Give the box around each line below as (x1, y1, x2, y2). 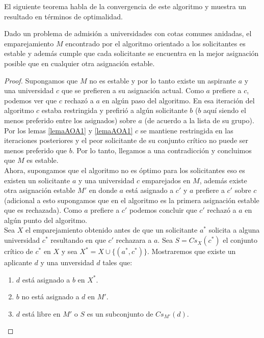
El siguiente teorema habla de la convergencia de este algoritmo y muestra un (4, 1, 246, 11)
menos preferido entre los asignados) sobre (4, 115, 136, 125)
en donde (89, 185, 117, 195)
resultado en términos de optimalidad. (4, 11, 123, 21)
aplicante (4, 257, 32, 268)
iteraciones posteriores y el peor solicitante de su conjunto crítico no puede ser (4, 135, 248, 146)
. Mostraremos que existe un (147, 246, 236, 257)
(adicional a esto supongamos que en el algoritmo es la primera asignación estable (4, 194, 259, 205)
